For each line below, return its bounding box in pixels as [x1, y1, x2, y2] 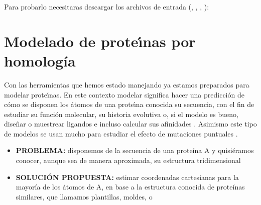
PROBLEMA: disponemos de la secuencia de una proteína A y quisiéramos [16, 145, 254, 155]
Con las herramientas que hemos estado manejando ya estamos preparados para [4, 79, 249, 89]
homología [4, 50, 76, 70]
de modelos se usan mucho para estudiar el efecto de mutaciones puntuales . [4, 128, 238, 138]
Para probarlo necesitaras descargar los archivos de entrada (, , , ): [4, 1, 209, 11]
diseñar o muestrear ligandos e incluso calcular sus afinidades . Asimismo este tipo [4, 118, 257, 129]
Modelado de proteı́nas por [4, 30, 196, 51]
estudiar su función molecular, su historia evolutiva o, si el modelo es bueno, [4, 108, 238, 119]
